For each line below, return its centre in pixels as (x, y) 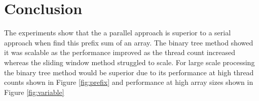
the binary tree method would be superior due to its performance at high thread (129, 72)
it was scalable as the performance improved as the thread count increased (120, 52)
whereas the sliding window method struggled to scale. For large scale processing (129, 62)
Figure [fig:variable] (34, 92)
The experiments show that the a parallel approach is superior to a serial (118, 33)
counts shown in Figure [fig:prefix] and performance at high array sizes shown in (129, 82)
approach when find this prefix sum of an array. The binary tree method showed (129, 42)
